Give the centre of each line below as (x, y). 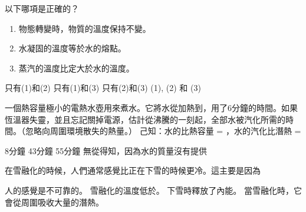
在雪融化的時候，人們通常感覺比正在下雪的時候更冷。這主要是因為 (133, 170)
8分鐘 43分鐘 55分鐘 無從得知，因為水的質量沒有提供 (106, 150)
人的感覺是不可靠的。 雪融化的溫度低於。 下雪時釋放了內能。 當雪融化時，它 (153, 190)
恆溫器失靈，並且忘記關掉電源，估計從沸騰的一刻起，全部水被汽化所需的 (145, 119)
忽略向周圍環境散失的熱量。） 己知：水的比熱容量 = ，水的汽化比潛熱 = (163, 131)
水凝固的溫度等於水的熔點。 (72, 48)
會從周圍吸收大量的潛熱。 (54, 202)
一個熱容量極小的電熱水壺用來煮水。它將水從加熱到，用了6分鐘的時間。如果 (151, 107)
